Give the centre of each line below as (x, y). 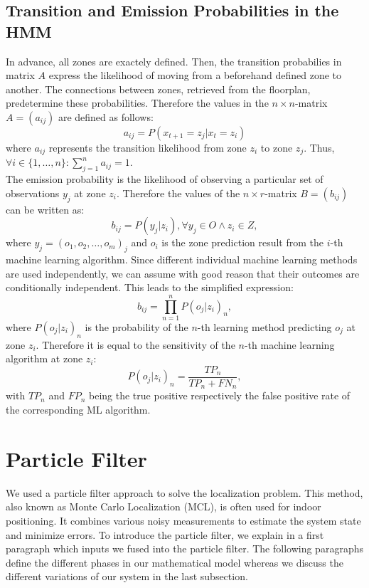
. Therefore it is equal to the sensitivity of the (135, 344)
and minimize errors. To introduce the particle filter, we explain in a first (165, 534)
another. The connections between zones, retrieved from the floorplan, (158, 89)
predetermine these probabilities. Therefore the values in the (137, 103)
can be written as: (45, 209)
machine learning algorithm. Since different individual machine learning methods (182, 259)
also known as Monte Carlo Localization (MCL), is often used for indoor (164, 506)
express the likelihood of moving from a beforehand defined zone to (195, 75)
